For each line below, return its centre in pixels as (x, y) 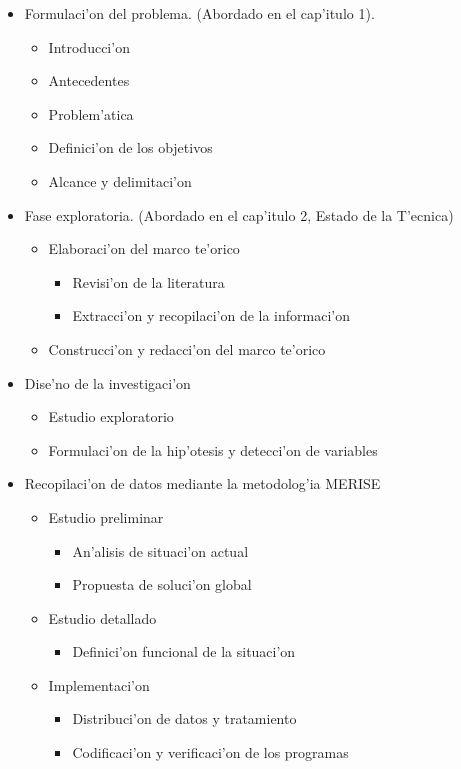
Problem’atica (91, 113)
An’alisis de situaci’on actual (160, 550)
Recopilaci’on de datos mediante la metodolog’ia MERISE (202, 483)
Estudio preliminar (106, 516)
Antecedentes (89, 80)
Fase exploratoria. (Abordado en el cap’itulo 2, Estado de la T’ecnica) (239, 214)
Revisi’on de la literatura (148, 281)
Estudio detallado (102, 617)
